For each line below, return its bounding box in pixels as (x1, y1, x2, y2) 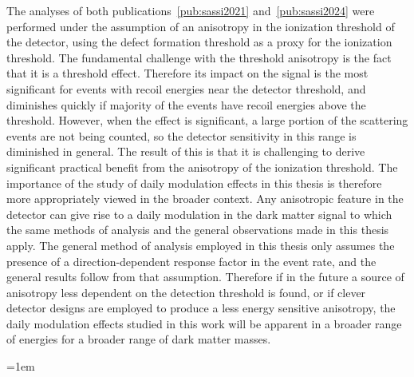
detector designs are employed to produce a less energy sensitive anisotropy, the (6, 300, 396, 316)
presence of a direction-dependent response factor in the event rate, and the (6, 252, 377, 269)
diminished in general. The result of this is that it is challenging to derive (6, 143, 365, 160)
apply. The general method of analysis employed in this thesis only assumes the (6, 236, 395, 253)
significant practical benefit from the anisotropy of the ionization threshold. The (6, 158, 398, 175)
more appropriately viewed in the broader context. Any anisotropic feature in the (6, 190, 404, 207)
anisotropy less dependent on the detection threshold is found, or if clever (6, 284, 366, 300)
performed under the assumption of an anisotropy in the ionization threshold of (6, 18, 395, 34)
